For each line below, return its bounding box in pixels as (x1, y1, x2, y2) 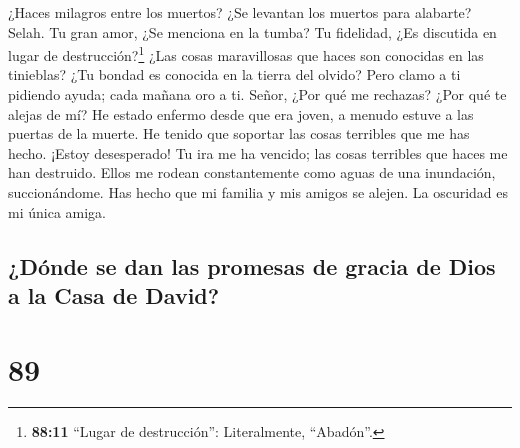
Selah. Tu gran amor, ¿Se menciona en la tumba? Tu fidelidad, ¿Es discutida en (8, 21, 497, 42)
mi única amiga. (8, 201, 106, 222)
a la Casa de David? (8, 279, 220, 310)
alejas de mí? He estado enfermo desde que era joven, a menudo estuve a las (8, 103, 474, 124)
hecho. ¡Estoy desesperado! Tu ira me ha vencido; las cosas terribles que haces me (8, 142, 508, 163)
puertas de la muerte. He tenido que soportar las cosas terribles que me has (8, 123, 470, 144)
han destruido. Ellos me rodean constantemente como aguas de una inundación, (8, 162, 496, 183)
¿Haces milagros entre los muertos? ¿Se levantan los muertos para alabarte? (8, 2, 472, 22)
